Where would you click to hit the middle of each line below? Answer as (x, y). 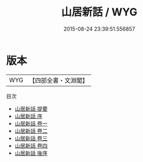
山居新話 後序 (31, 153)
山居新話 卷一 (31, 123)
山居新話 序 (28, 116)
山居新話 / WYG (99, 12)
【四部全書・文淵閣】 (59, 80)
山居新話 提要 (31, 108)
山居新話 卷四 (31, 145)
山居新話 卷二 (31, 131)
